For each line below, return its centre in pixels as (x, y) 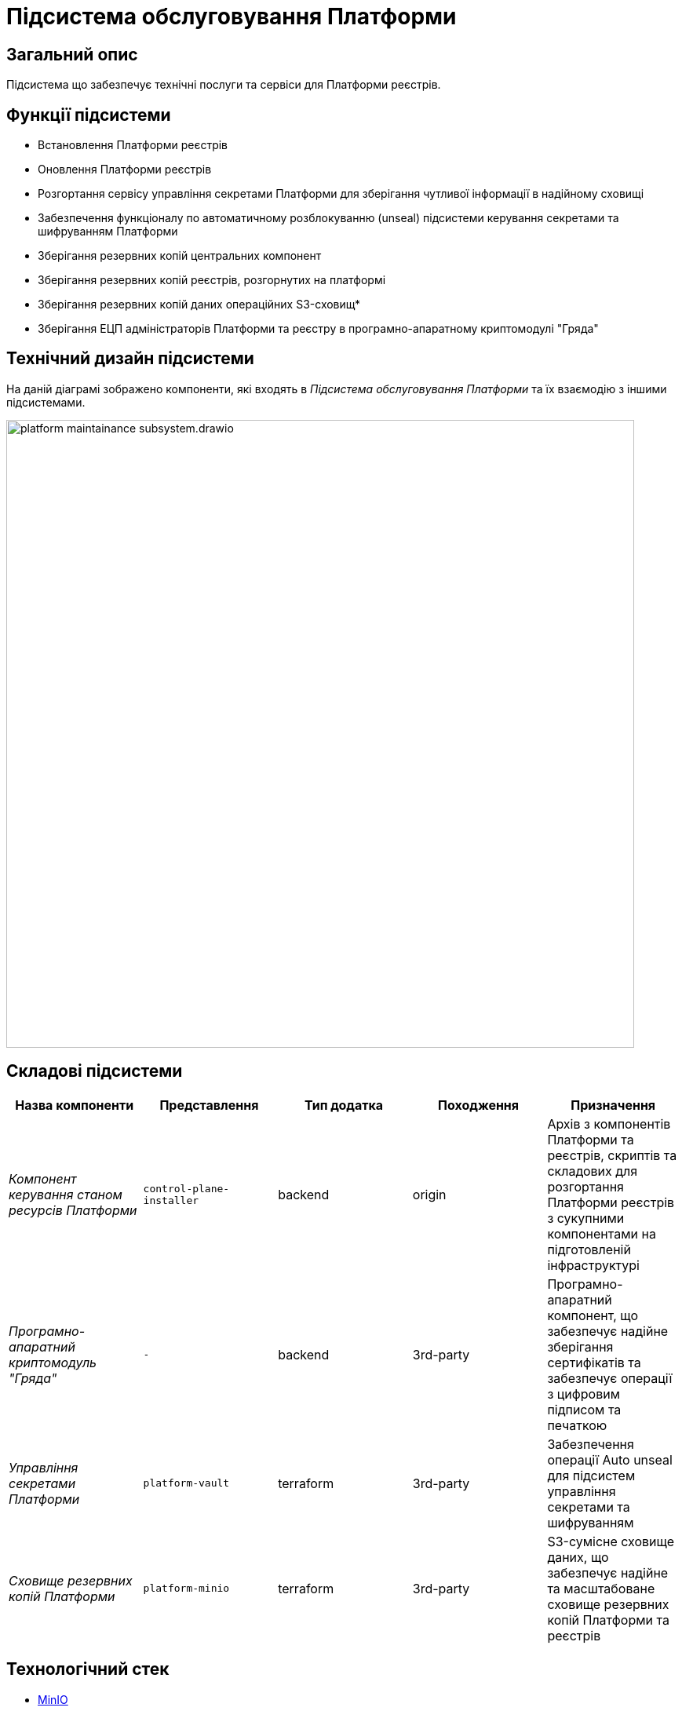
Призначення (613, 1105)
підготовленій (589, 1249)
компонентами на (602, 1233)
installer (171, 1200)
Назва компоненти (75, 1105)
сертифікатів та (594, 1362)
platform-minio (186, 1589)
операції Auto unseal (610, 1459)
